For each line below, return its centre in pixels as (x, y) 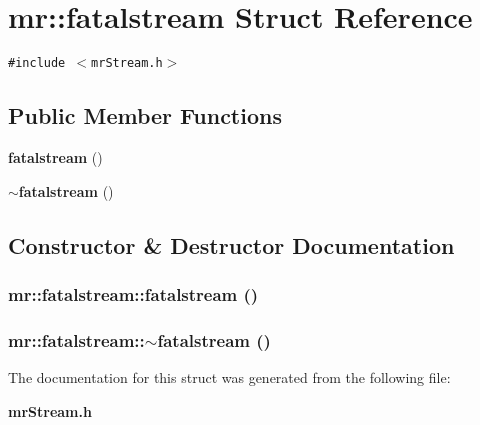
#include (37, 63)
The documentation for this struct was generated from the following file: (229, 377)
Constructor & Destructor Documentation (231, 244)
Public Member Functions (145, 115)
